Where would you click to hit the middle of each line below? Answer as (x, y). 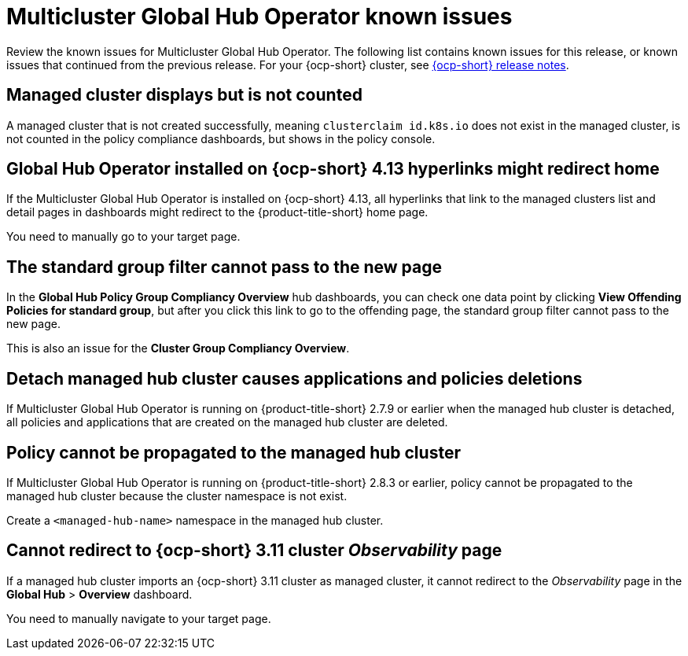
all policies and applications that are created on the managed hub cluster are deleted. (227, 422)
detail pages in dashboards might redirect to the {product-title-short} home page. (217, 212)
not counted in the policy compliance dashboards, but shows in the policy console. (221, 138)
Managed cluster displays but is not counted (184, 95)
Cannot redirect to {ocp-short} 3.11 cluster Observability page (254, 551)
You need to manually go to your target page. (123, 237)
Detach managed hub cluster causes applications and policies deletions (294, 378)
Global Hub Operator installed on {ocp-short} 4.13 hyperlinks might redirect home (333, 169)
